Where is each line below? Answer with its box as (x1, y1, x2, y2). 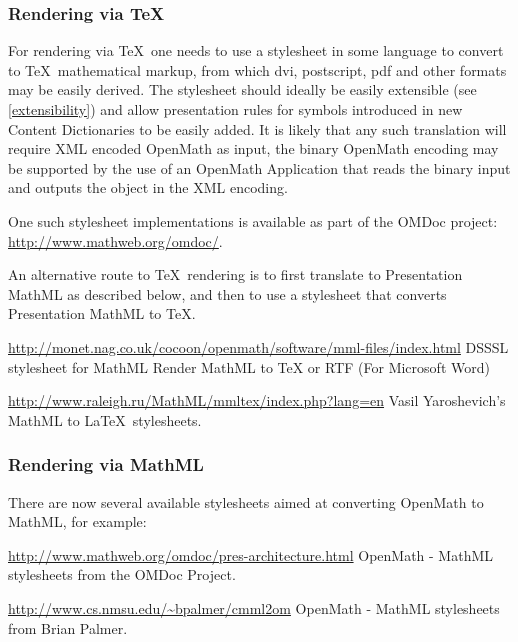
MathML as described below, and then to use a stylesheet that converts (8, 283, 447, 304)
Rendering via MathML (8, 452, 204, 477)
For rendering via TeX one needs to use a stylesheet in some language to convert (8, 40, 504, 61)
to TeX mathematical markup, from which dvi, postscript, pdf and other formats (8, 59, 507, 80)
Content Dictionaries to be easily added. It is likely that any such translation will (8, 118, 507, 139)
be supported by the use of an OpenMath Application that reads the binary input (8, 157, 511, 178)
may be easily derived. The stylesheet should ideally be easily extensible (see (8, 79, 477, 100)
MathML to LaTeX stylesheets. (8, 409, 202, 430)
